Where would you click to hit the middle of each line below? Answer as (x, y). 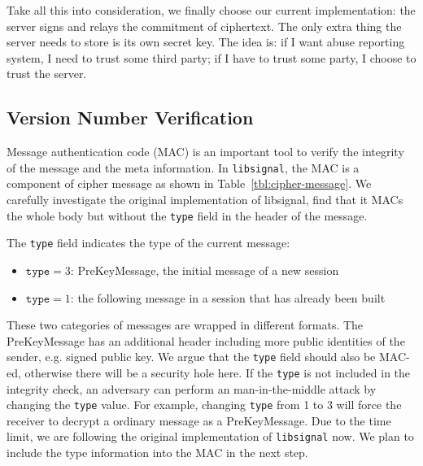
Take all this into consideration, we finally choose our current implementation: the (211, 10)
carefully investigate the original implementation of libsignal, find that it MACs (205, 200)
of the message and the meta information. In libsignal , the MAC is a (183, 167)
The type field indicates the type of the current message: (148, 243)
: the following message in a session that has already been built (228, 297)
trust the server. (47, 74)
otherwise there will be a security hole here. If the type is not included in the (218, 372)
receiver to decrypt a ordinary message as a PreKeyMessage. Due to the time (199, 420)
